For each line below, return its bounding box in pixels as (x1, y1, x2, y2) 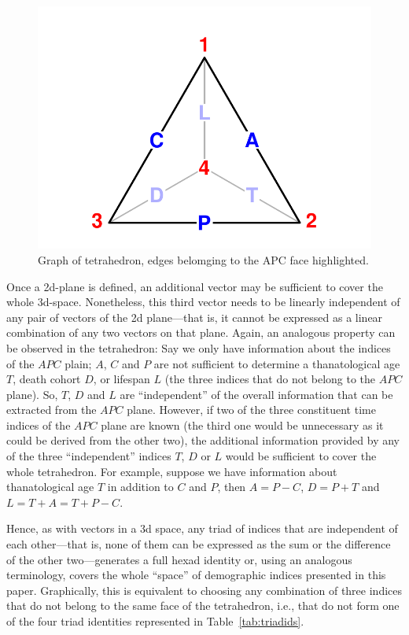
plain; (64, 355, 92, 371)
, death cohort (13, 371, 81, 387)
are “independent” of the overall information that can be (120, 386, 393, 402)
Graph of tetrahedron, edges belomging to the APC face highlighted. (38, 251, 369, 268)
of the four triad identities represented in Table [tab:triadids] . (6, 613, 304, 629)
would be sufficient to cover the (225, 448, 377, 464)
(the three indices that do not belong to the (164, 371, 376, 387)
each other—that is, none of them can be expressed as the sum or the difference (6, 536, 391, 552)
